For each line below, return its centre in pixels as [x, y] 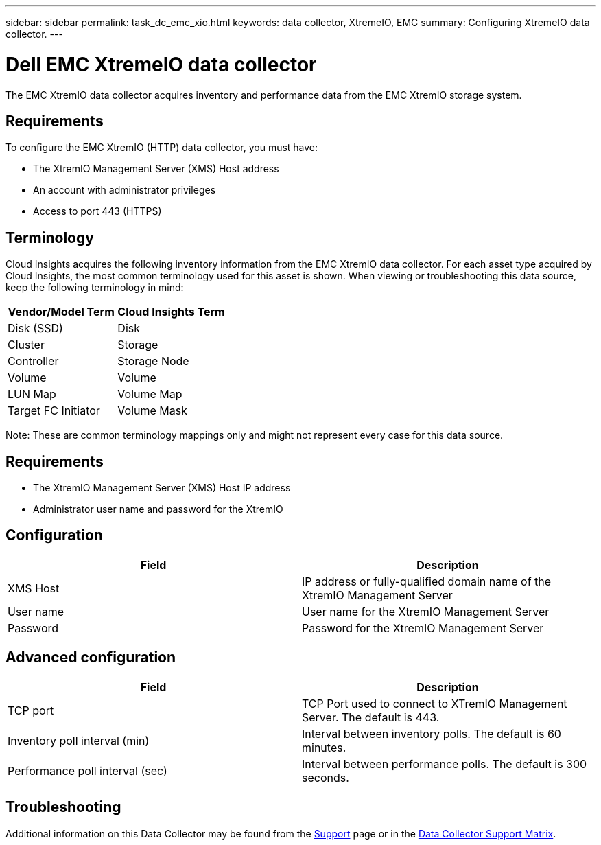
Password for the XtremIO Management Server [423, 628]
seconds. [326, 777]
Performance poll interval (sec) [87, 771]
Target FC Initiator [54, 411]
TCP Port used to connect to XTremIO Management [435, 703]
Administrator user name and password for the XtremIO [158, 509]
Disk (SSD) [35, 328]
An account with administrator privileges [125, 190]
